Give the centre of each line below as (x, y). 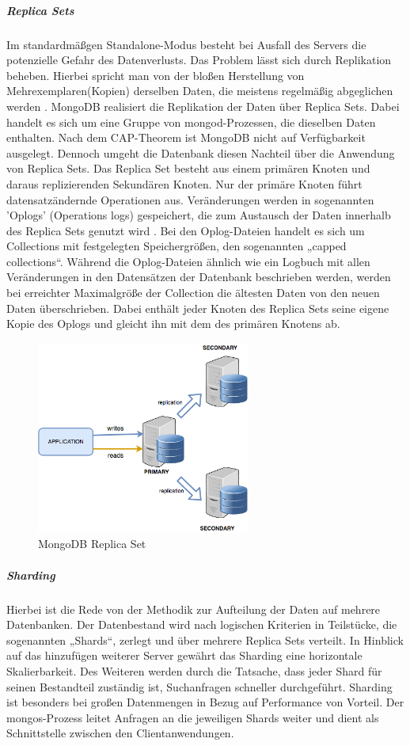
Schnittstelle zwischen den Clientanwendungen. (120, 733)
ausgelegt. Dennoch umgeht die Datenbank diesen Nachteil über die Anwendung (201, 152)
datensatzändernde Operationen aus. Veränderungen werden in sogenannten (190, 199)
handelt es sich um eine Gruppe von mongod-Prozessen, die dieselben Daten (191, 122)
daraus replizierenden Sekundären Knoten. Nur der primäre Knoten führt (184, 183)
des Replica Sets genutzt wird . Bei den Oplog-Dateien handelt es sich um (186, 230)
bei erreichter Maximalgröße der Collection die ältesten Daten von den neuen (193, 293)
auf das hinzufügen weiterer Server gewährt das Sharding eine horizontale (184, 655)
